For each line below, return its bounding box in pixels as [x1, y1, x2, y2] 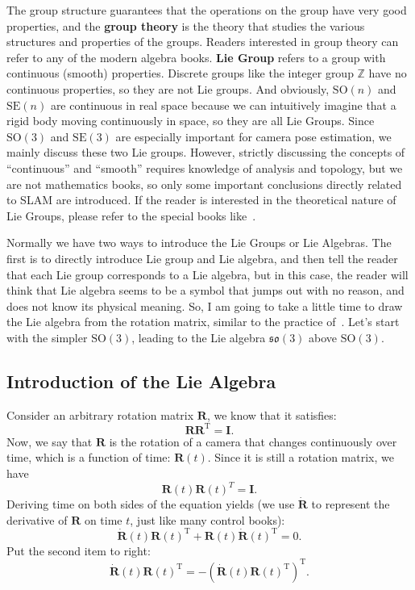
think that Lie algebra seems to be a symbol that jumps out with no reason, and [6, 282, 405, 299]
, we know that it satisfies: [206, 406, 337, 423]
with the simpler [6, 328, 88, 345]
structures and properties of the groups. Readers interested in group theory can [6, 33, 399, 50]
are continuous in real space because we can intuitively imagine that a [50, 96, 396, 113]
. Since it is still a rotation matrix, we [207, 449, 394, 466]
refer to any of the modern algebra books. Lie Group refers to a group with [6, 48, 386, 65]
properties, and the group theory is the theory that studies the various [6, 17, 365, 34]
